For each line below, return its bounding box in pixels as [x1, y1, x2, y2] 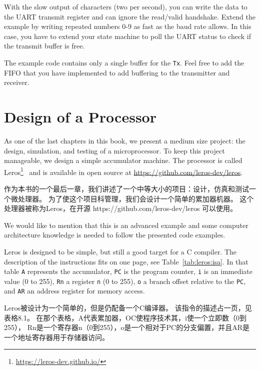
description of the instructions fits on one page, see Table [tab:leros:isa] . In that [4, 256, 248, 266]
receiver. [4, 77, 29, 87]
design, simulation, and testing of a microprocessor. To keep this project [4, 145, 225, 155]
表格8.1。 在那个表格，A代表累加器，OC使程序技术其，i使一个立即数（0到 [4, 312, 246, 322]
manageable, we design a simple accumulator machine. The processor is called [4, 155, 242, 165]
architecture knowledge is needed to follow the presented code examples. [4, 229, 225, 240]
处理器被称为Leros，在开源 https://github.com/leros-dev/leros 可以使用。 [4, 203, 237, 213]
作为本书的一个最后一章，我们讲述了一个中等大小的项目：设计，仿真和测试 [4, 183, 249, 193]
